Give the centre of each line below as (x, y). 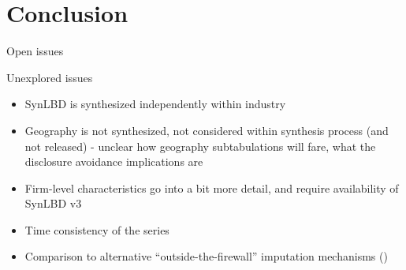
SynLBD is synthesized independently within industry (155, 104)
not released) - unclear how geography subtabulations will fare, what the (200, 146)
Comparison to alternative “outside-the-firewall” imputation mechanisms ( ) (206, 256)
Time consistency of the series (97, 229)
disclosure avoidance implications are (114, 161)
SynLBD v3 (53, 203)
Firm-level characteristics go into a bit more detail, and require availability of (212, 187)
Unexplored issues (50, 77)
